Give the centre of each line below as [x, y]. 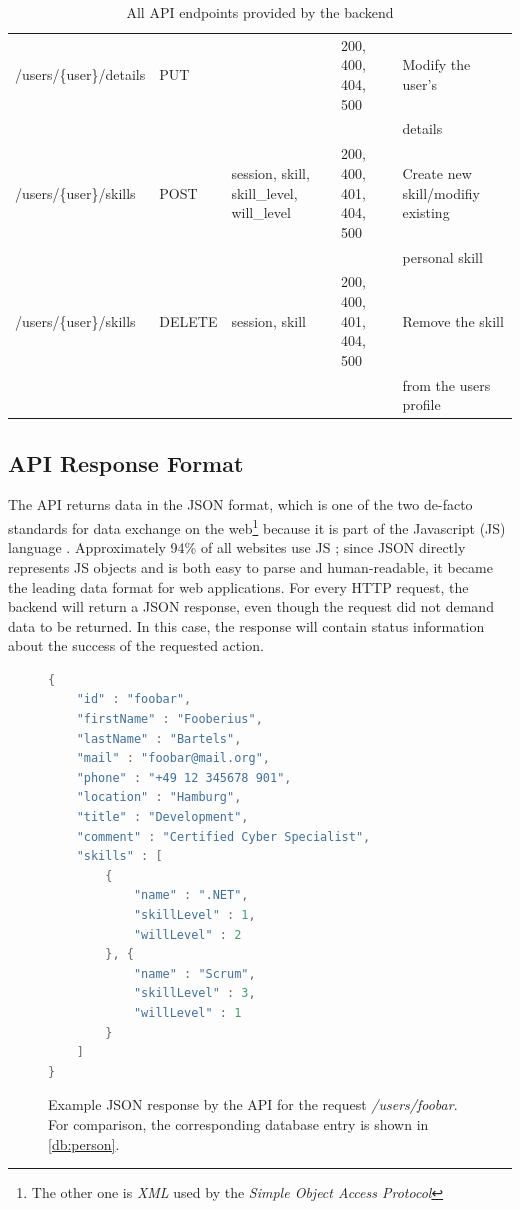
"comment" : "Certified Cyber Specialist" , [223, 836]
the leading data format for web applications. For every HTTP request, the [238, 586]
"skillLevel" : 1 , [194, 915]
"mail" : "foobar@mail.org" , [173, 758]
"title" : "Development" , [162, 817]
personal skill [442, 256]
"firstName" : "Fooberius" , [169, 719]
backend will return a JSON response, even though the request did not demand [251, 606]
